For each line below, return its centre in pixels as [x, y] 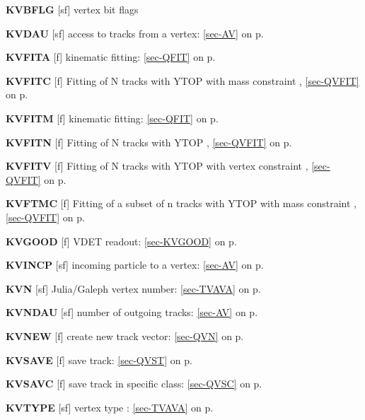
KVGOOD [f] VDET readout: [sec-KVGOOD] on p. [121, 241]
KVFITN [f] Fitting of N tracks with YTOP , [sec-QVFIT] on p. [149, 142]
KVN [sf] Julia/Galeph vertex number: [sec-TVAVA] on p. [133, 288]
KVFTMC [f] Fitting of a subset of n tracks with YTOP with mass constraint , [181, 203]
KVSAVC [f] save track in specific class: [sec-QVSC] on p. [134, 384]
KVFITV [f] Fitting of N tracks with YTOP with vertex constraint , [157, 166]
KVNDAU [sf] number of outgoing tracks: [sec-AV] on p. [132, 312]
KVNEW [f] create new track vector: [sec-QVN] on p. [125, 336]
